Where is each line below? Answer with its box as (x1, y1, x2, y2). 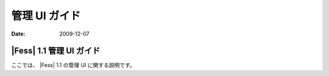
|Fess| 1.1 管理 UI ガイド (11, 46, 101, 56)
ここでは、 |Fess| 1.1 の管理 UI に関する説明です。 (11, 62, 135, 69)
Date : (11, 30, 26, 37)
